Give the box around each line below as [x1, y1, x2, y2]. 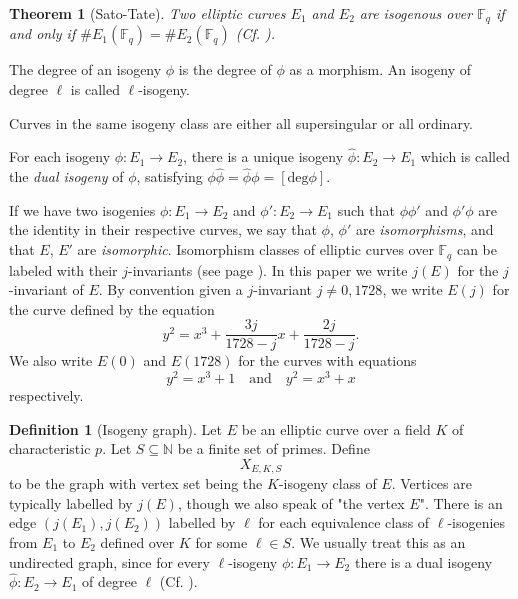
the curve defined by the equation [9, 298, 215, 319]
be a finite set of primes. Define [177, 438, 370, 459]
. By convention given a [98, 279, 243, 300]
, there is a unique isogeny [183, 146, 344, 167]
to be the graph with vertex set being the [9, 473, 263, 494]
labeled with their [9, 259, 118, 280]
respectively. [9, 385, 84, 406]
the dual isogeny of [9, 166, 124, 187]
